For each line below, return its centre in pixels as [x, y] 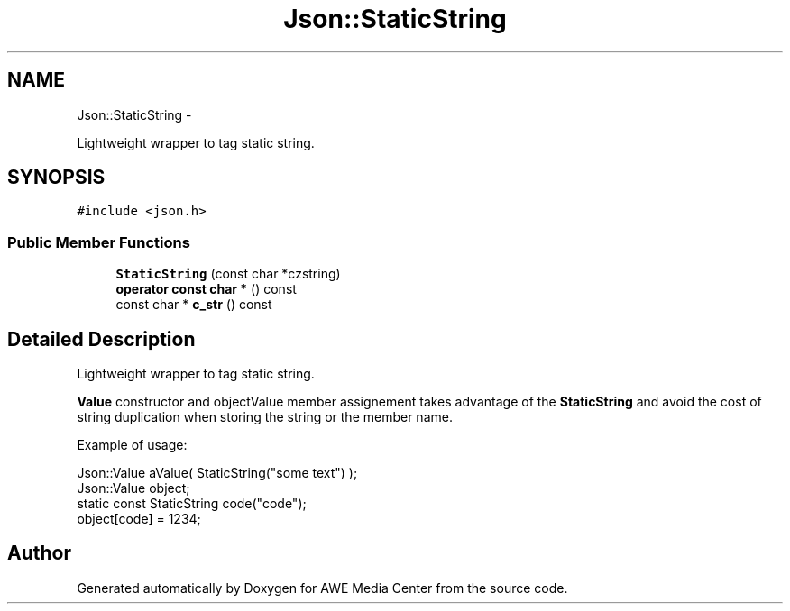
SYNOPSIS [56, 178]
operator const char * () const [206, 289]
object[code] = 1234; [139, 519]
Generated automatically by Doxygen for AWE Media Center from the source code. [322, 588]
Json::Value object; [133, 488]
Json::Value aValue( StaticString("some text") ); [217, 473]
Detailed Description [101, 339]
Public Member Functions [99, 242]
